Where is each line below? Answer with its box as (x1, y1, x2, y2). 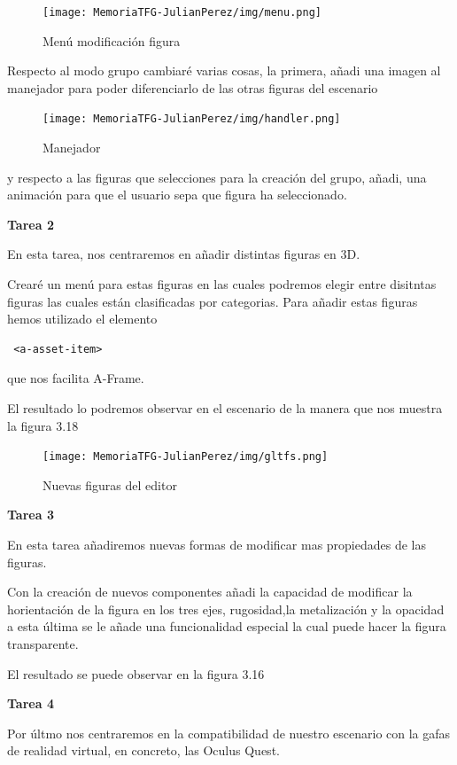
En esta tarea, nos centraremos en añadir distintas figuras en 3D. (7, 245, 360, 263)
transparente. (7, 635, 79, 653)
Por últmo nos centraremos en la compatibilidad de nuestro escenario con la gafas (7, 723, 451, 742)
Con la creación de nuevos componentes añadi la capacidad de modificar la (7, 582, 413, 601)
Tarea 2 (7, 215, 54, 233)
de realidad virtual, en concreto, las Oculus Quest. (7, 741, 280, 760)
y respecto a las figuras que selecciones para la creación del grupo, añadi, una (7, 168, 427, 186)
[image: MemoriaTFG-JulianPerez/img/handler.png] (43, 113, 341, 126)
